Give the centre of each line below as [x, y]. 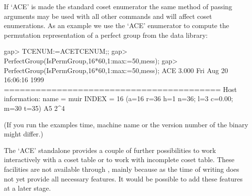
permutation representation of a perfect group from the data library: [106, 35]
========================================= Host [120, 89]
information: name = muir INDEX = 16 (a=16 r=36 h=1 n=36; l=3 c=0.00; [118, 98]
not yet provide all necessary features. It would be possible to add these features [123, 178]
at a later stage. [27, 188]
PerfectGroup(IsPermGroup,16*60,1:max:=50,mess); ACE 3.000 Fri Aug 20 [116, 70]
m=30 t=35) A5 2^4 [34, 108]
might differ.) [24, 134]
